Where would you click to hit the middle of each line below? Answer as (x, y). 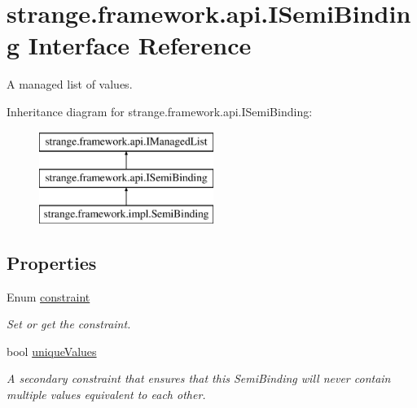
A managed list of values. (70, 84)
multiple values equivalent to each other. (106, 395)
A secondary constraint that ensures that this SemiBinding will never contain (199, 378)
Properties (52, 262)
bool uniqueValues (52, 351)
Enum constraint (48, 296)
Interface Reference (140, 45)
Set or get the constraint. (69, 324)
